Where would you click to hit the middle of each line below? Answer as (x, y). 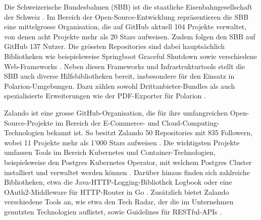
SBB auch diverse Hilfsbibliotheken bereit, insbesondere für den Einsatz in (119, 76)
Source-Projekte (29, 122)
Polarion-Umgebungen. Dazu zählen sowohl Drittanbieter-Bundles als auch (120, 86)
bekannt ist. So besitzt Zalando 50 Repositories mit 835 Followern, (149, 132)
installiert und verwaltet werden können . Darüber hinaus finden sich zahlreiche (127, 172)
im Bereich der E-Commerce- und (107, 122)
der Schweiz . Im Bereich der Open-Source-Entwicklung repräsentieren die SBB (126, 16)
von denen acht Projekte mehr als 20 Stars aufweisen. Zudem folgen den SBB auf (130, 36)
